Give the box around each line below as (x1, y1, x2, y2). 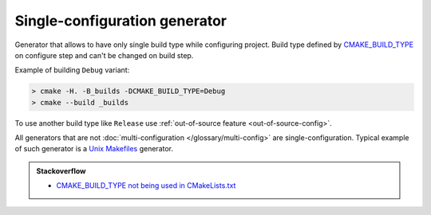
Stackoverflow (36, 166, 86, 175)
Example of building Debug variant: (14, 65, 130, 75)
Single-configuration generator (14, 12, 227, 29)
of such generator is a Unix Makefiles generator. (14, 144, 174, 154)
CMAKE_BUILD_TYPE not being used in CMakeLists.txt (56, 181, 236, 190)
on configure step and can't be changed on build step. (14, 50, 194, 60)
